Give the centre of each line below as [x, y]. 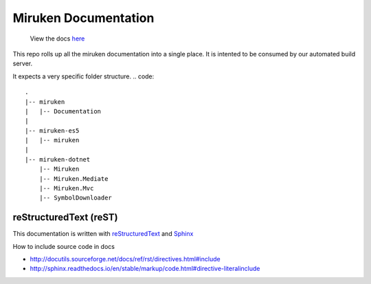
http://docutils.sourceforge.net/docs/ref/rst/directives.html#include [125, 259]
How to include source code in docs [64, 246]
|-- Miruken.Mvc [66, 188]
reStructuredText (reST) [65, 218]
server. [23, 64]
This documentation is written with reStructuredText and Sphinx [103, 234]
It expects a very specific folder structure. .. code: [83, 76]
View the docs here [57, 39]
